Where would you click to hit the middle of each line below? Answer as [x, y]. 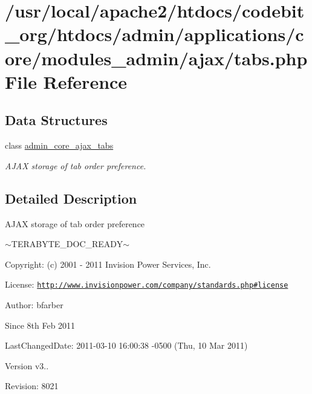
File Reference [66, 81]
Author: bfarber [34, 304]
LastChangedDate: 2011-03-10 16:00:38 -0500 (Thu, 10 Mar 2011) [126, 345]
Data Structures [56, 120]
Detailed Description [71, 198]
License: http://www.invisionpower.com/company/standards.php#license [147, 284]
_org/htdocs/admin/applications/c [154, 34]
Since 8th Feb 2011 [40, 325]
